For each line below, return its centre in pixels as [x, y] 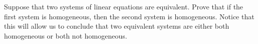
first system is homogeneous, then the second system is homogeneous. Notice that [129, 16]
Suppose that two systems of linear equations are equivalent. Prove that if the [124, 6]
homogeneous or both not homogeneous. [66, 35]
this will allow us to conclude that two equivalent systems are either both [117, 26]
